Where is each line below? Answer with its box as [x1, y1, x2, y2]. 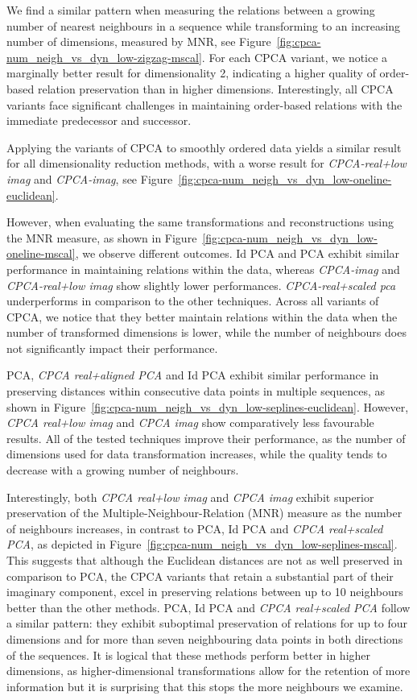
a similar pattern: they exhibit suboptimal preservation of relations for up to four [6, 615, 408, 632]
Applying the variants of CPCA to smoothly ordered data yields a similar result [6, 139, 402, 155]
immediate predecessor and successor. [6, 112, 192, 129]
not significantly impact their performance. [6, 339, 218, 356]
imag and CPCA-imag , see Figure [6, 170, 173, 187]
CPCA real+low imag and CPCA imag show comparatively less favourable [6, 414, 374, 431]
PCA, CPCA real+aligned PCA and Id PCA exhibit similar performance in [6, 367, 379, 383]
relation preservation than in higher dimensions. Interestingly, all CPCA [37, 80, 394, 97]
